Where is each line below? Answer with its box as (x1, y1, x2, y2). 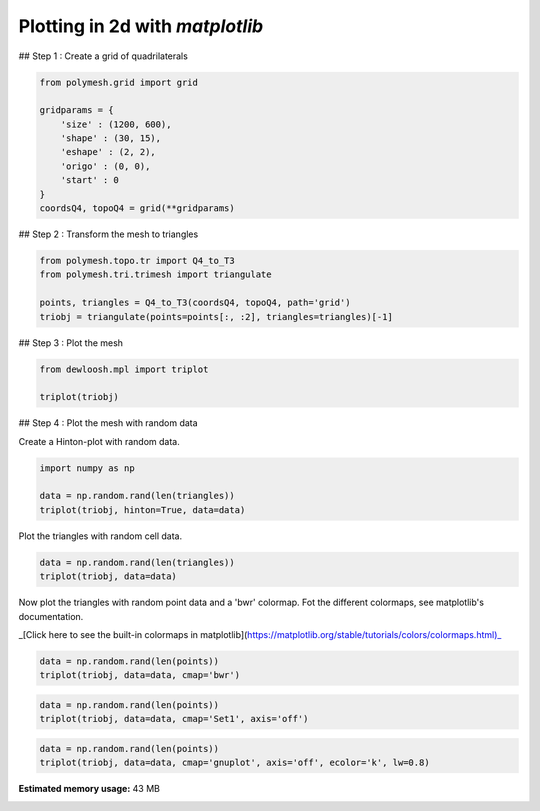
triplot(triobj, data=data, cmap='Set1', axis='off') (39, 713, 309, 725)
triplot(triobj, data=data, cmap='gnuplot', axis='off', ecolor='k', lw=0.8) (39, 757, 430, 769)
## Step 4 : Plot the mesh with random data (18, 417, 199, 429)
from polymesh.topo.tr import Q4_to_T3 (39, 255, 235, 267)
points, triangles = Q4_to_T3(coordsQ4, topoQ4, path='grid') (39, 297, 351, 309)
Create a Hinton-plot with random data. (18, 435, 180, 447)
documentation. (18, 610, 84, 622)
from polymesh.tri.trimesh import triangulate (39, 269, 272, 280)
